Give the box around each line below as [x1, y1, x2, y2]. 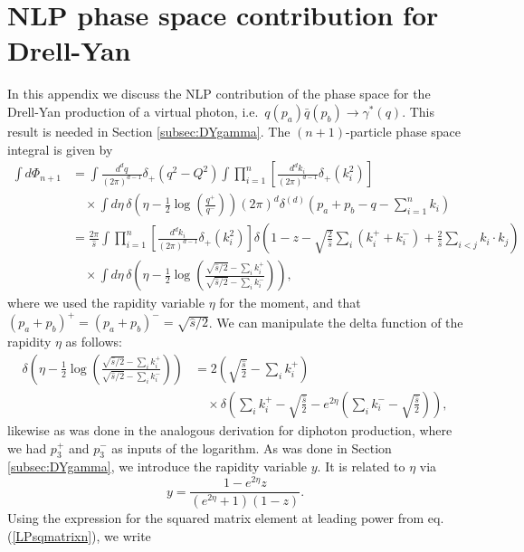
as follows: [65, 332, 122, 351]
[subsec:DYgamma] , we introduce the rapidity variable [7, 457, 308, 476]
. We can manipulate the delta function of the [208, 312, 463, 331]
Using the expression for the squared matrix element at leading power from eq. [7, 508, 444, 527]
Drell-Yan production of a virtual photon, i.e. [7, 101, 259, 120]
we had [7, 438, 47, 457]
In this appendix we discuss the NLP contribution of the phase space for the [7, 84, 431, 103]
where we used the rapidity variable [7, 293, 205, 312]
